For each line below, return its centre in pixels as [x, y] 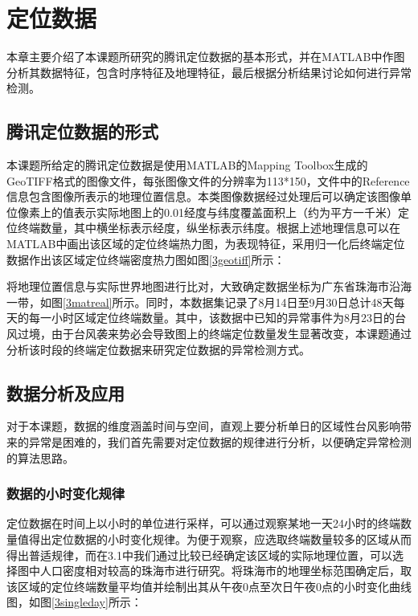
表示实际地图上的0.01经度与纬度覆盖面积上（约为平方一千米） [236, 212]
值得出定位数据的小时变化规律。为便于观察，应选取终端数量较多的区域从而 [214, 539]
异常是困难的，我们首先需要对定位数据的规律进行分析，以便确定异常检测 [220, 442]
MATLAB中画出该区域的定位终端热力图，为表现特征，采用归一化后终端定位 [206, 244]
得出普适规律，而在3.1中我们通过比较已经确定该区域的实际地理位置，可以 [199, 555]
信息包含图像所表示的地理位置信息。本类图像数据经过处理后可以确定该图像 [203, 196]
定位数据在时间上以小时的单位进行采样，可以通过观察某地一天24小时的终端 [203, 523]
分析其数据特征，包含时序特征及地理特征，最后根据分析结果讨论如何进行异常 [209, 72]
